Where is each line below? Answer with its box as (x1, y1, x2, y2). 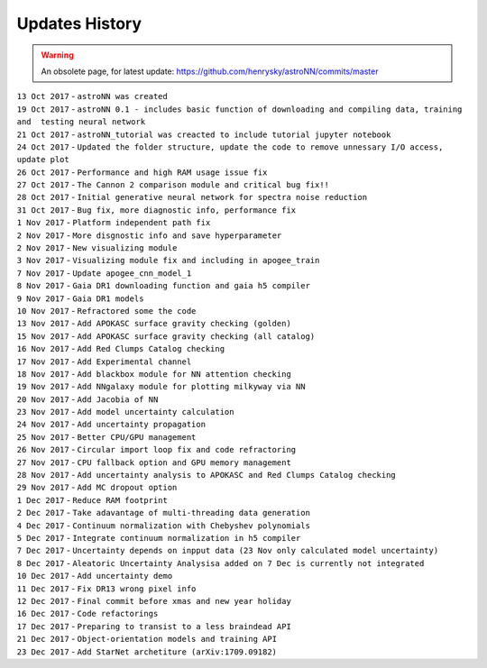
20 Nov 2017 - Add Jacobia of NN (16, 393, 159, 405)
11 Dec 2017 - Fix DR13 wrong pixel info (16, 582, 197, 594)
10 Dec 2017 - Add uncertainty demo (16, 571, 173, 581)
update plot (16, 154, 69, 165)
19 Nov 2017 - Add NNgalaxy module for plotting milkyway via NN (16, 381, 306, 392)
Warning (41, 50, 74, 60)
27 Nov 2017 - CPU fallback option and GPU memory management (16, 456, 292, 468)
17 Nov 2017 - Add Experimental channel (16, 356, 192, 367)
